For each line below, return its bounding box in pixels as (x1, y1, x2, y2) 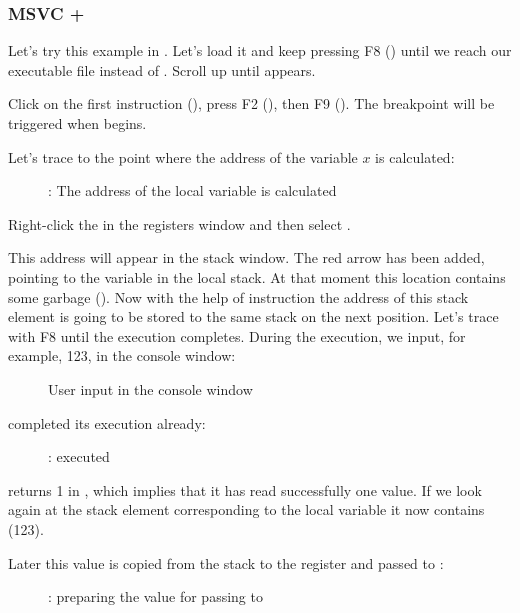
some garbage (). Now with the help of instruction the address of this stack (8, 286, 469, 307)
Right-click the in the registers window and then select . (8, 213, 351, 234)
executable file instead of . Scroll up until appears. (8, 59, 316, 80)
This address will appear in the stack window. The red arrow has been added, (8, 247, 485, 268)
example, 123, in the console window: (8, 345, 236, 366)
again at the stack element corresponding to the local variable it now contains (8, 499, 485, 520)
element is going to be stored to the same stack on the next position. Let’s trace (8, 306, 499, 327)
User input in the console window (48, 378, 253, 399)
